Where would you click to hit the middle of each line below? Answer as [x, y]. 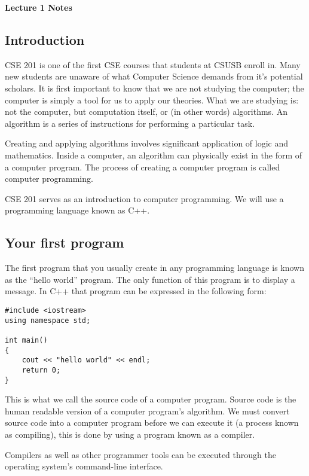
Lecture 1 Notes [39, 7]
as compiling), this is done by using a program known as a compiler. [130, 434]
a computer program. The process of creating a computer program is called [143, 167]
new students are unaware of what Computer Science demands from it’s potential [154, 76]
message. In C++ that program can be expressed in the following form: [136, 291]
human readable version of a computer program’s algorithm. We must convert [147, 411]
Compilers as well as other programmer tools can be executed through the [140, 454]
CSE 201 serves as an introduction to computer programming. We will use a [144, 198]
